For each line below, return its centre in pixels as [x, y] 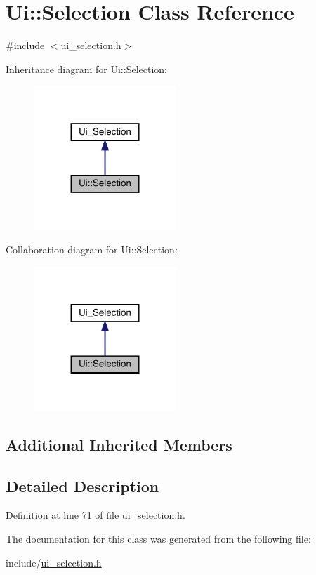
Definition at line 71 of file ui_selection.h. [96, 515]
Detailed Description [83, 485]
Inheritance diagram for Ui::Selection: [86, 68]
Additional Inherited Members [119, 444]
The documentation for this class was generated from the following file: [158, 539]
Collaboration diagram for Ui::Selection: [92, 250]
